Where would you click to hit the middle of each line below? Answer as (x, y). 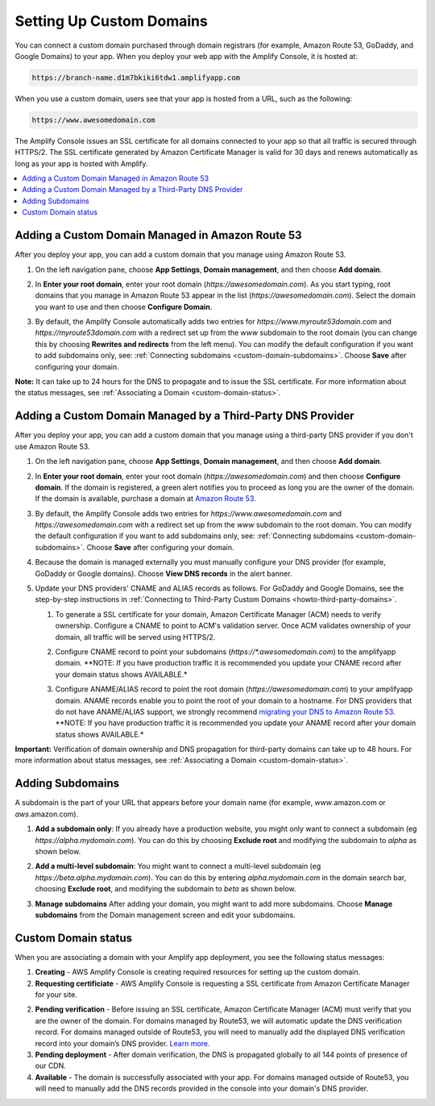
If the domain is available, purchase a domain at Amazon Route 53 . (146, 499)
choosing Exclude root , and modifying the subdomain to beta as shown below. (166, 889)
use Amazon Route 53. (52, 446)
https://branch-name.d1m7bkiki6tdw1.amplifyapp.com (136, 77)
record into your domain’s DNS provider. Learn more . (122, 1043)
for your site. (56, 994)
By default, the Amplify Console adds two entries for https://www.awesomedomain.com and (188, 513)
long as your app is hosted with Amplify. (81, 163)
